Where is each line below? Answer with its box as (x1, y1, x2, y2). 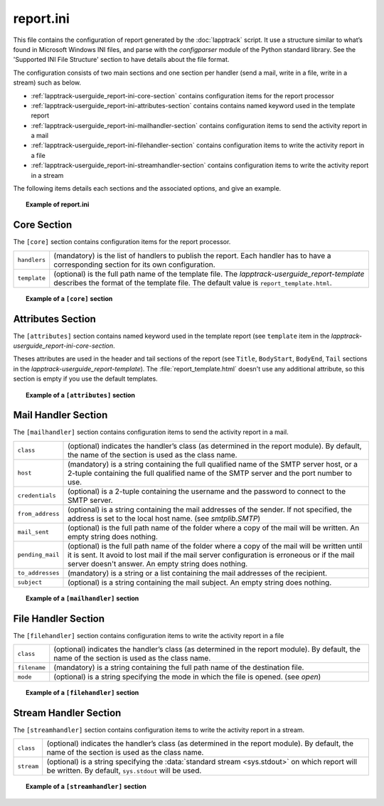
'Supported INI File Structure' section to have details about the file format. (13, 55, 230, 64)
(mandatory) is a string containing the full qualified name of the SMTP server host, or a (68, 459, 358, 469)
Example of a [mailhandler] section (26, 594, 139, 603)
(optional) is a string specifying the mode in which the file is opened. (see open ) (53, 672, 321, 682)
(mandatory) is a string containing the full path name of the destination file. (53, 662, 304, 672)
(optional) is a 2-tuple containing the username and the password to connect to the (68, 486, 346, 496)
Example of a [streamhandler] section (26, 783, 147, 791)
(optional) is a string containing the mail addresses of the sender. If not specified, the (68, 504, 352, 514)
